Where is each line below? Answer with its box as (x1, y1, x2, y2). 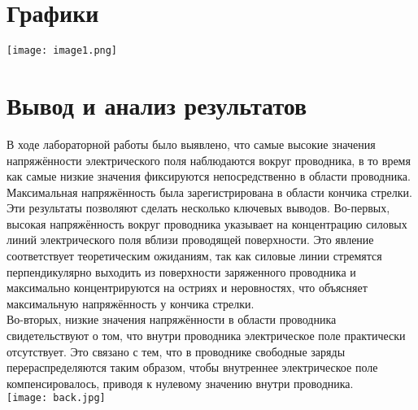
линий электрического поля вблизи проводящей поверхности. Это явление (7, 231, 374, 248)
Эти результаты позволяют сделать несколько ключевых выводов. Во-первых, (7, 199, 390, 216)
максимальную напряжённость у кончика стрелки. (7, 294, 255, 312)
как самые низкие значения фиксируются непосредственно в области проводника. (7, 168, 411, 185)
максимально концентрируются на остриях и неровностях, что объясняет (7, 279, 368, 296)
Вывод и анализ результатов (7, 88, 307, 121)
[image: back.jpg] (7, 392, 106, 404)
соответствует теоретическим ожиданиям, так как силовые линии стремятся (7, 247, 382, 264)
